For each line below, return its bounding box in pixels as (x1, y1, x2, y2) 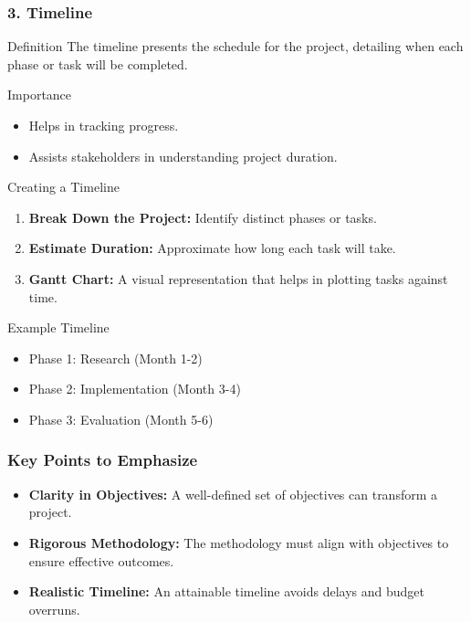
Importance (7, 85, 72, 104)
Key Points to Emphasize (7, 448, 198, 471)
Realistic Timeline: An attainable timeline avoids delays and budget (28, 582, 424, 601)
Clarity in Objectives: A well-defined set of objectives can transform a (28, 484, 438, 503)
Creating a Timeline (7, 177, 120, 196)
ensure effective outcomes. (28, 551, 174, 570)
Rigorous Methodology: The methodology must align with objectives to (28, 532, 449, 552)
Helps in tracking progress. (28, 116, 179, 134)
